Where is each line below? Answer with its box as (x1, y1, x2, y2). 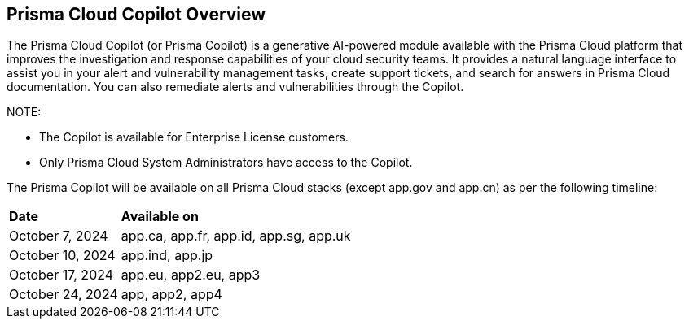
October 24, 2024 (9, 286, 118, 303)
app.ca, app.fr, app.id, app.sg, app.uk (121, 227, 351, 245)
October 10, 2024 (9, 247, 116, 264)
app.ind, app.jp (121, 247, 213, 264)
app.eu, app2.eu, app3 (121, 266, 261, 284)
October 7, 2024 (9, 227, 108, 245)
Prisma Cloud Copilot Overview (7, 4, 266, 24)
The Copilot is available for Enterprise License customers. (39, 130, 349, 145)
